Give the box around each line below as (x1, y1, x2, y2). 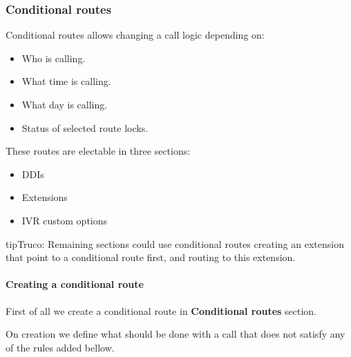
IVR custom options (21, 213, 108, 227)
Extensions (21, 190, 68, 204)
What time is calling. (21, 74, 111, 88)
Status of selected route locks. (21, 120, 149, 135)
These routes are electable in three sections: (6, 144, 191, 158)
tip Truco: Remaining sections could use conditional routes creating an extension (6, 236, 344, 251)
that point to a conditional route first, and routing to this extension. (6, 250, 296, 264)
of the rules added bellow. (6, 340, 115, 354)
